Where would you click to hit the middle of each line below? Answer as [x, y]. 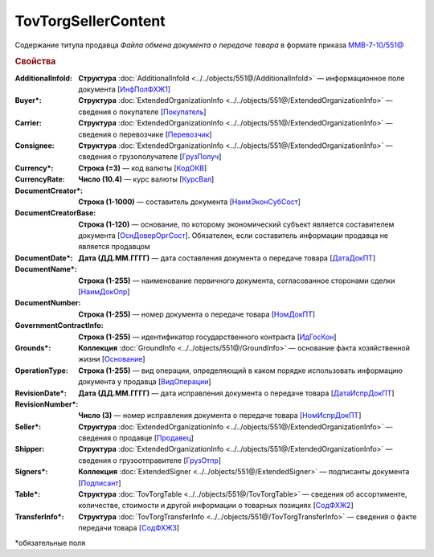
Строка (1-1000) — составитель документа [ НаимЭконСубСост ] [190, 202]
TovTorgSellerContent [90, 21]
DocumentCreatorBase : [55, 213]
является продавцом [114, 247]
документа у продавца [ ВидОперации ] [145, 382]
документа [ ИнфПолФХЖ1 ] [125, 89]
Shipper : [30, 449]
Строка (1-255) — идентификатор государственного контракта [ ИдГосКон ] [207, 337]
